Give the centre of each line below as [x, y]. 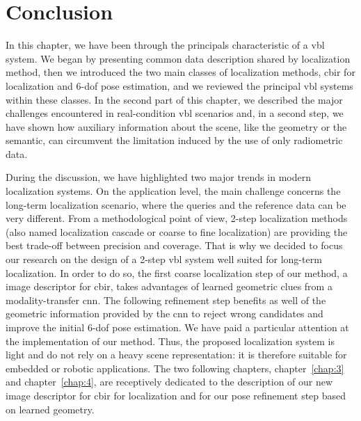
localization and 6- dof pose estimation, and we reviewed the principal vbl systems [179, 85]
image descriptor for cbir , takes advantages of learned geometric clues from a [169, 286]
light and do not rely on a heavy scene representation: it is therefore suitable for [176, 355]
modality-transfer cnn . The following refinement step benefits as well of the [166, 300]
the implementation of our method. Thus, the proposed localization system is [170, 341]
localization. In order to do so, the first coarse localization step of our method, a [177, 272]
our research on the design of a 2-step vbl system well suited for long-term [164, 259]
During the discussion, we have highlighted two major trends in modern [158, 177]
